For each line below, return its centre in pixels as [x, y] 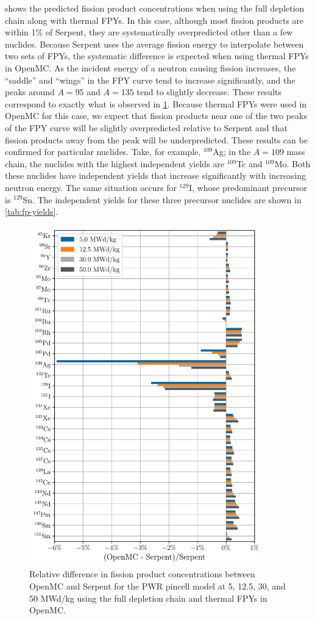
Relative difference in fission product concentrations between [142, 574]
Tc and [250, 163]
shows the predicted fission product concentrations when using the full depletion [155, 8]
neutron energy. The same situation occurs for [91, 187]
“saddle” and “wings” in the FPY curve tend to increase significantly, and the [150, 80]
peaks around [30, 92]
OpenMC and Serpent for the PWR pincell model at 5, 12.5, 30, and [157, 586]
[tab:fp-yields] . [32, 211]
